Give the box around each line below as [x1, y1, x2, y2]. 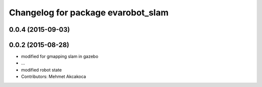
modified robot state [21, 67, 62, 73]
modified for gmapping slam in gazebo [21, 53, 98, 60]
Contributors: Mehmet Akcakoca [21, 74, 86, 79]
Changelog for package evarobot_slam [9, 7, 169, 18]
